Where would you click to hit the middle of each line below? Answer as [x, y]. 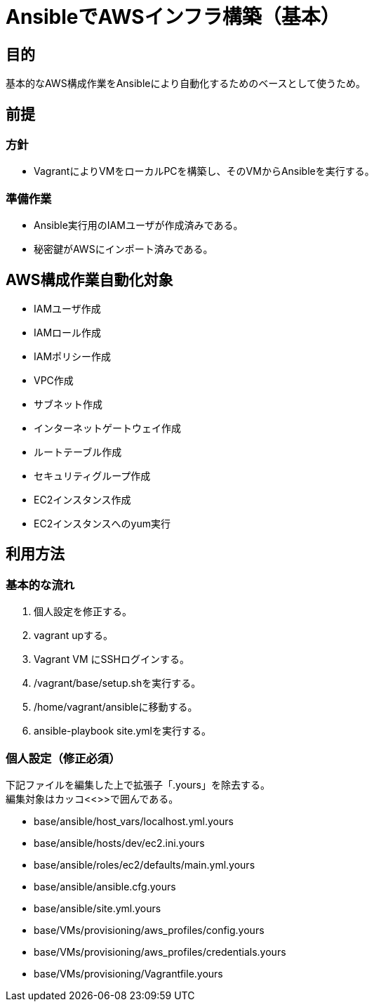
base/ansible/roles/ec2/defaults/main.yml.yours [145, 864]
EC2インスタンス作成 [82, 499]
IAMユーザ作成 [67, 308]
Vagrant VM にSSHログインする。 [112, 659]
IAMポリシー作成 [73, 356]
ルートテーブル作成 [78, 452]
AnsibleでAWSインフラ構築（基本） [173, 17]
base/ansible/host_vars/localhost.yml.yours [134, 821]
